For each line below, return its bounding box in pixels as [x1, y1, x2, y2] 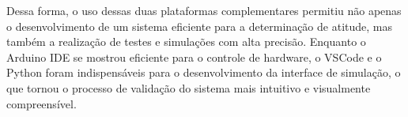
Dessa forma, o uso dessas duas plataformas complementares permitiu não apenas [6, 2, 402, 18]
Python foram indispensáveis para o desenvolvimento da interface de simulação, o [6, 64, 401, 81]
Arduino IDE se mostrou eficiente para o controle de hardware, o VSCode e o [6, 48, 382, 65]
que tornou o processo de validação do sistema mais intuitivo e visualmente [6, 79, 371, 96]
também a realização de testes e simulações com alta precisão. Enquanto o [6, 33, 366, 50]
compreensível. [6, 95, 77, 111]
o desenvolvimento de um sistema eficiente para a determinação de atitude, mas [6, 17, 392, 34]
